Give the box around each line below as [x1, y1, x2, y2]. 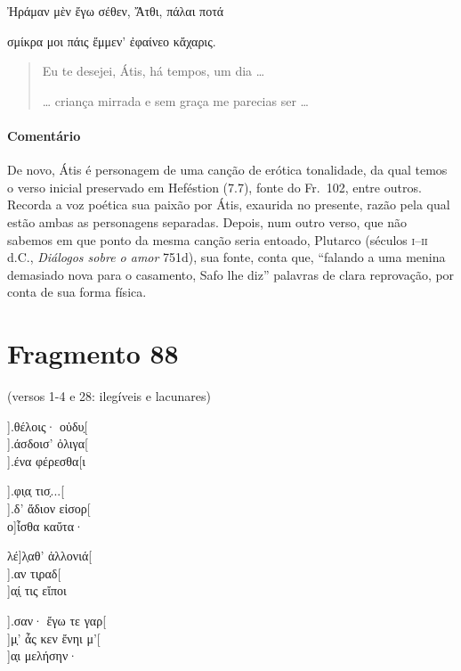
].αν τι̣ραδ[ [7, 563, 61, 582]
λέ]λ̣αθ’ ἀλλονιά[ [7, 546, 93, 565]
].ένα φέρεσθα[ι [7, 451, 86, 470]
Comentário [7, 126, 81, 144]
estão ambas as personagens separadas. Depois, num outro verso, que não [7, 212, 408, 231]
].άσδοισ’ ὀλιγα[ [7, 434, 88, 453]
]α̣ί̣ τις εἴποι [7, 581, 67, 600]
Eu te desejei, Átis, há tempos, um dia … [42, 61, 265, 80]
